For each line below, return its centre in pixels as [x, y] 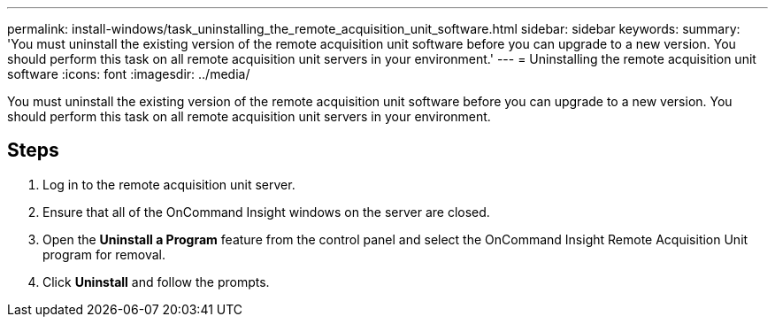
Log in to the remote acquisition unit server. [169, 184]
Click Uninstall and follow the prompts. [156, 282]
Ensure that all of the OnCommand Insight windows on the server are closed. [266, 212]
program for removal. [104, 254]
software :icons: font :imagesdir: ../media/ [129, 74]
